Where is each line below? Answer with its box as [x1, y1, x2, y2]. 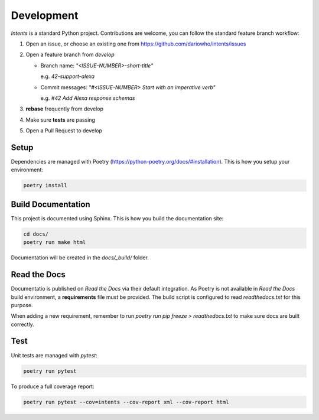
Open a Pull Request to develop [25, 127, 103, 134]
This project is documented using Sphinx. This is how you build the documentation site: [11, 214, 224, 222]
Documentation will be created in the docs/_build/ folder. [11, 254, 149, 261]
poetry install [23, 182, 67, 189]
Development [11, 9, 79, 22]
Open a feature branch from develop [25, 51, 115, 58]
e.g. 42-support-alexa [40, 73, 95, 80]
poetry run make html [23, 239, 86, 246]
